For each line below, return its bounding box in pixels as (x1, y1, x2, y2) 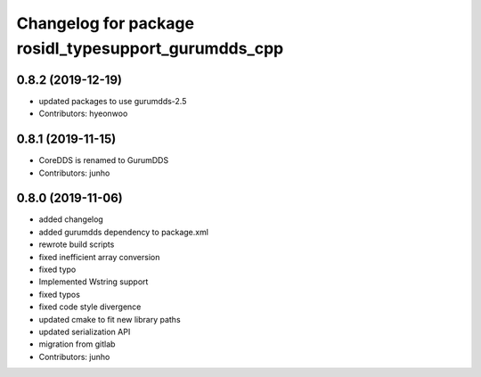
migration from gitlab (38, 339, 116, 349)
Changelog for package (16, 13, 195, 33)
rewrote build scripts (38, 239, 115, 250)
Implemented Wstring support (38, 276, 149, 287)
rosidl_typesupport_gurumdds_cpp (16, 38, 284, 58)
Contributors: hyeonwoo (38, 108, 128, 119)
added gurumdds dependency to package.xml (38, 226, 209, 237)
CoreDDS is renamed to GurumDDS (38, 155, 169, 166)
